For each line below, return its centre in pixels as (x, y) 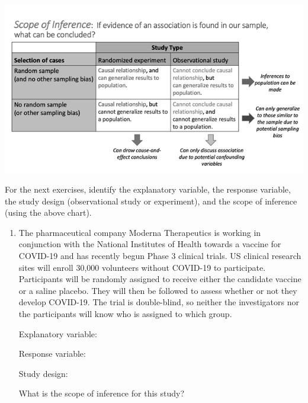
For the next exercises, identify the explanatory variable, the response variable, (148, 189)
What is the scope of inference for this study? (102, 393)
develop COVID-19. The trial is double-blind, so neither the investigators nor (159, 302)
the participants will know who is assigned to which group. (125, 314)
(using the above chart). (48, 212)
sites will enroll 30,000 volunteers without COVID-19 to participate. (142, 267)
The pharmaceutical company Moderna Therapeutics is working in (140, 232)
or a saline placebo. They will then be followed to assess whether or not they (158, 290)
